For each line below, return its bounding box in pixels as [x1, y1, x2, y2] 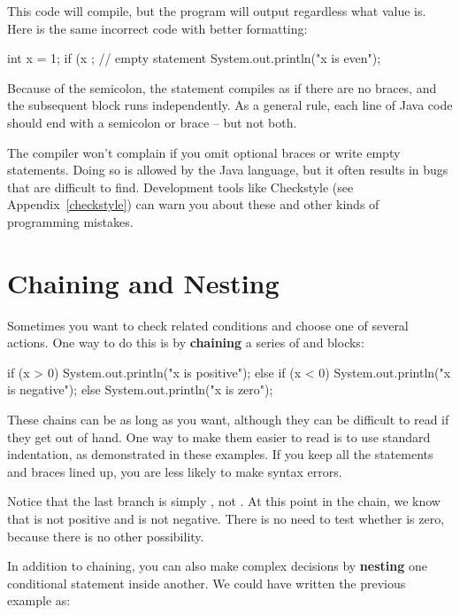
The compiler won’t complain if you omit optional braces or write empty [7, 143, 401, 161]
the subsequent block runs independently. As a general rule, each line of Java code [7, 96, 453, 114]
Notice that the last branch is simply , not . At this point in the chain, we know [7, 492, 441, 510]
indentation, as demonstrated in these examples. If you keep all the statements [7, 445, 433, 463]
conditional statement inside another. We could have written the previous [7, 573, 406, 592]
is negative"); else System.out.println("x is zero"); [7, 380, 273, 399]
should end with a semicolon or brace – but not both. [7, 113, 297, 131]
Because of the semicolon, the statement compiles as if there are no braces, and [7, 78, 437, 97]
